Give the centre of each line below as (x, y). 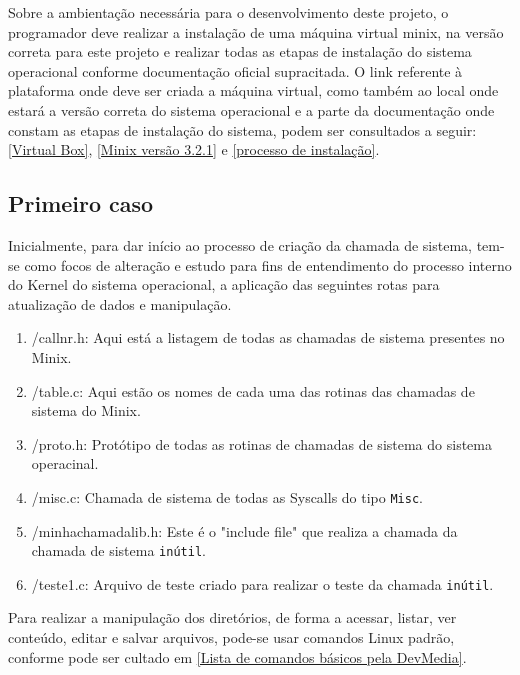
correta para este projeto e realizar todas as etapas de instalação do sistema (240, 51)
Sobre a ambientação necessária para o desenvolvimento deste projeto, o (228, 12)
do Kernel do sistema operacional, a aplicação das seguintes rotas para (224, 284)
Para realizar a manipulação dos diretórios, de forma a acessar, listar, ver (232, 617)
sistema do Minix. (86, 410)
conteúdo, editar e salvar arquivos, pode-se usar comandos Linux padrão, (231, 637)
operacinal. (65, 463)
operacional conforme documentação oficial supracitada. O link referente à (235, 70)
